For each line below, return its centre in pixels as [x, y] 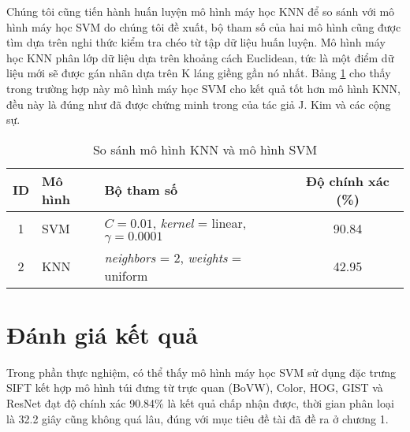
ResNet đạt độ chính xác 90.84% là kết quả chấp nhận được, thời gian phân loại [200, 403]
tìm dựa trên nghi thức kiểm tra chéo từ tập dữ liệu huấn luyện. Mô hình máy [196, 42]
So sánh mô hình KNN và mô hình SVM [205, 149]
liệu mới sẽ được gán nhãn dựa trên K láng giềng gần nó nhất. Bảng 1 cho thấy [199, 73]
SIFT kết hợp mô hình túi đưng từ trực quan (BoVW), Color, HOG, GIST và [195, 387]
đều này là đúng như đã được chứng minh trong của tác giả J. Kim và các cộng [199, 104]
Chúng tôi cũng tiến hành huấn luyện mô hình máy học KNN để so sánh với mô [201, 11]
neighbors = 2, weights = [173, 257]
